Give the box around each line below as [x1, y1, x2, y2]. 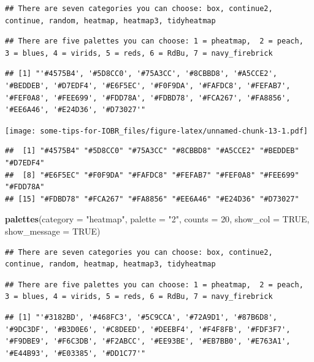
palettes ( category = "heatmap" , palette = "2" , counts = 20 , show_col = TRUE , [5, 213, 310, 225]
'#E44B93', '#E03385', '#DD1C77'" [5, 349, 146, 358]
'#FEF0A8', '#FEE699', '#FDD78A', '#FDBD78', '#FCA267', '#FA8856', [5, 93, 291, 102]
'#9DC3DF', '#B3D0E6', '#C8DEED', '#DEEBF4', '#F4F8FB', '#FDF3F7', [5, 325, 291, 334]
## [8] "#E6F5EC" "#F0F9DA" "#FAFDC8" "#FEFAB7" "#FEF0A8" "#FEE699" [5, 170, 299, 179]
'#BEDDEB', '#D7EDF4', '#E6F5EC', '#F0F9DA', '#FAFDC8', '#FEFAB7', [5, 81, 291, 90]
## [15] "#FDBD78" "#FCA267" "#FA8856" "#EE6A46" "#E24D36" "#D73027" [5, 194, 299, 203]
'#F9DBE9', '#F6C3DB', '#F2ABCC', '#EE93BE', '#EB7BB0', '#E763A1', [5, 337, 291, 346]
